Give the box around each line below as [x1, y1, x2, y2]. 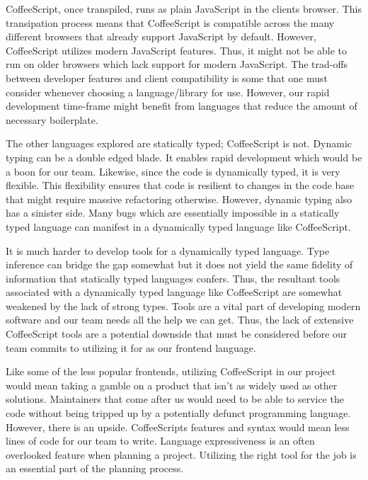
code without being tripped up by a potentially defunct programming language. [6, 406, 351, 421]
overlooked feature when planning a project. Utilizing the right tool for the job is [6, 447, 357, 462]
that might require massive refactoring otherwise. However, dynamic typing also [6, 191, 352, 206]
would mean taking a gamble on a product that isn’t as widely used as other [6, 377, 338, 392]
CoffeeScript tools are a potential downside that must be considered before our [6, 326, 347, 341]
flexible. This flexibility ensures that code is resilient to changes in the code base [6, 178, 355, 193]
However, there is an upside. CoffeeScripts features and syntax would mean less [6, 419, 350, 434]
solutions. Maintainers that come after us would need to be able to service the [6, 392, 345, 406]
